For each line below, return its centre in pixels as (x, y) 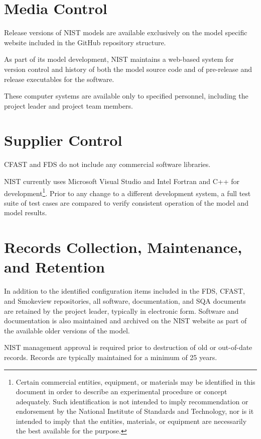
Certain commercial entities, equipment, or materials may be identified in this (136, 381)
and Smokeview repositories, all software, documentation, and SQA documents (125, 300)
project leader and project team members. (69, 105)
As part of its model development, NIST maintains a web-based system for (119, 59)
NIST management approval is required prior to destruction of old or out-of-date (128, 347)
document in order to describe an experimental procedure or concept (121, 391)
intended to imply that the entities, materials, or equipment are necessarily (131, 421)
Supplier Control (63, 140)
